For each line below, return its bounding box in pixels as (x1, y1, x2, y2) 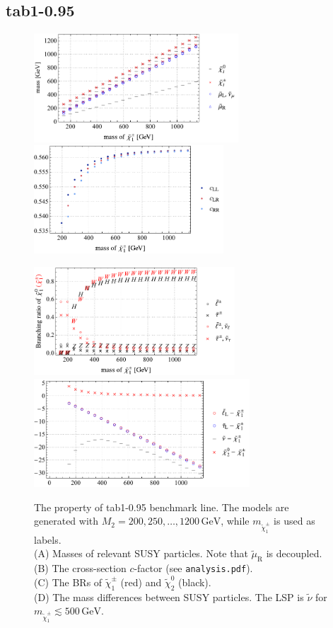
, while (221, 513, 250, 528)
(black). (178, 574, 211, 589)
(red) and (120, 574, 162, 589)
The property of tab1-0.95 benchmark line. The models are (34, 499, 289, 514)
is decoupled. (266, 546, 322, 561)
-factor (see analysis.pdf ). (134, 561, 253, 576)
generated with (34, 513, 99, 528)
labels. (34, 532, 62, 547)
